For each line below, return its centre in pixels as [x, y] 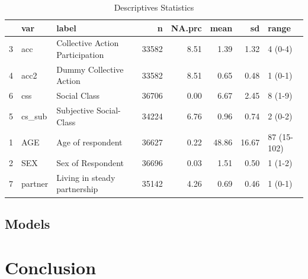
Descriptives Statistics [154, 7]
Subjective [75, 110]
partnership [77, 189]
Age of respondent [89, 142]
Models [28, 223]
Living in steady [86, 177]
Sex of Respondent [90, 163]
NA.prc [186, 27]
